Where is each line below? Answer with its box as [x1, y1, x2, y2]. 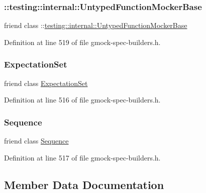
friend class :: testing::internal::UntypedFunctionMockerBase [4, 20, 187, 30]
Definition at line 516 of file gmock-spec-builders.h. [4, 94, 161, 105]
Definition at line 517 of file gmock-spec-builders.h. [4, 152, 161, 162]
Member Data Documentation [4, 176, 164, 192]
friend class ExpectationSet [4, 77, 88, 88]
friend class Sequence [4, 135, 69, 146]
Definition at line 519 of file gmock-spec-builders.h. [4, 36, 161, 47]
